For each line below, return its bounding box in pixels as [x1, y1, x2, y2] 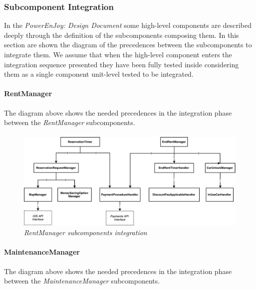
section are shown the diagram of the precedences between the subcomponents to [4, 39, 252, 50]
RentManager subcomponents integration [24, 227, 147, 238]
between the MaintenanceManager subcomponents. [4, 276, 160, 286]
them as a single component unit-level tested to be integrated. [4, 69, 194, 79]
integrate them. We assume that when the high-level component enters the [4, 49, 232, 59]
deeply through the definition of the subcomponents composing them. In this [4, 29, 239, 40]
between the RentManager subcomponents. [4, 117, 135, 128]
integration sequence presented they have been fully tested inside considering [4, 59, 239, 69]
